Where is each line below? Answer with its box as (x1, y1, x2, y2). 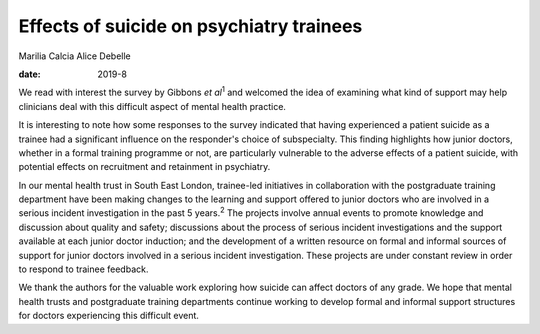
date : (18, 68, 41, 80)
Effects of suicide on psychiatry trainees (18, 15, 363, 37)
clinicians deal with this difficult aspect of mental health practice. (18, 100, 287, 112)
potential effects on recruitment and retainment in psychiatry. (18, 161, 271, 173)
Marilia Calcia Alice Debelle (18, 50, 132, 62)
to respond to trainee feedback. (18, 263, 149, 275)
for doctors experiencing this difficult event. (18, 310, 200, 322)
